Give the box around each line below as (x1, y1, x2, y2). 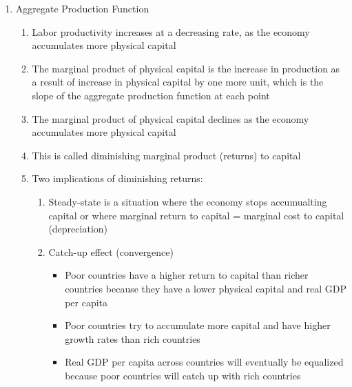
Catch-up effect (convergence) (48, 244, 174, 259)
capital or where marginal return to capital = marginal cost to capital (48, 208, 344, 222)
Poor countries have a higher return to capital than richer (65, 268, 309, 282)
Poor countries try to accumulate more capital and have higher (65, 318, 331, 333)
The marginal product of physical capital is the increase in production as (32, 61, 340, 75)
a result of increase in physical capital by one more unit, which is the (32, 75, 324, 89)
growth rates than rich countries (65, 331, 200, 346)
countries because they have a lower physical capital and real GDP (65, 281, 346, 295)
